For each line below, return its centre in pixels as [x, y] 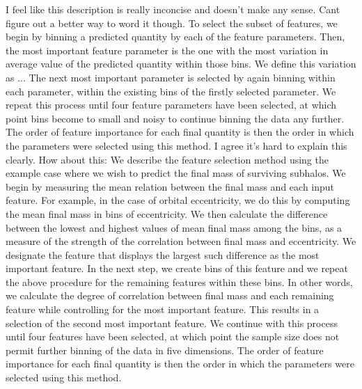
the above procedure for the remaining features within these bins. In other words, [179, 281]
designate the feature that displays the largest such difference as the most [163, 254]
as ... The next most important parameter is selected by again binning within [171, 77]
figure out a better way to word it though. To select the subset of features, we [172, 23]
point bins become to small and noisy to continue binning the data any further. [175, 118]
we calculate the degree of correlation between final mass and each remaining [170, 295]
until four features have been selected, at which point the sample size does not [173, 336]
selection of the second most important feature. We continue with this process [172, 323]
